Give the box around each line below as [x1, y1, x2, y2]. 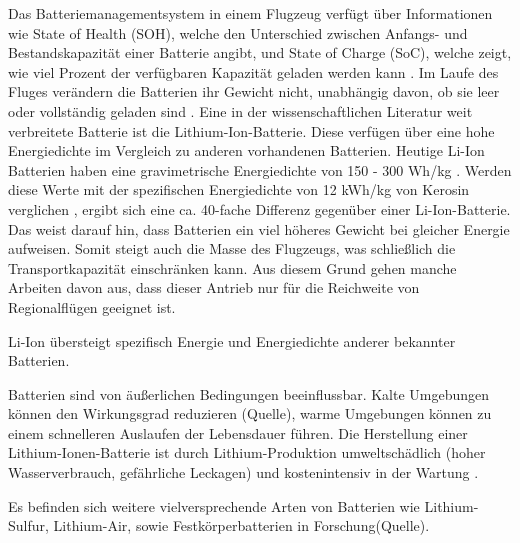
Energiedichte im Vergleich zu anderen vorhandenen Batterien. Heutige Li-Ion [8, 140, 485, 161]
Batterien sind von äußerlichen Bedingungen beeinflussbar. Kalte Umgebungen [8, 383, 490, 404]
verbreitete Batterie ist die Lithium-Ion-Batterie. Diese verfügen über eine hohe [8, 120, 495, 141]
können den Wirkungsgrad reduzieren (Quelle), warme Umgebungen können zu [8, 403, 492, 424]
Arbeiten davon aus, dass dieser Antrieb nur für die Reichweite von [8, 277, 420, 298]
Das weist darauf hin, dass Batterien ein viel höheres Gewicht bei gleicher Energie [8, 218, 510, 239]
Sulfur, [8, 515, 49, 536]
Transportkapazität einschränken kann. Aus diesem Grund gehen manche [8, 257, 457, 278]
